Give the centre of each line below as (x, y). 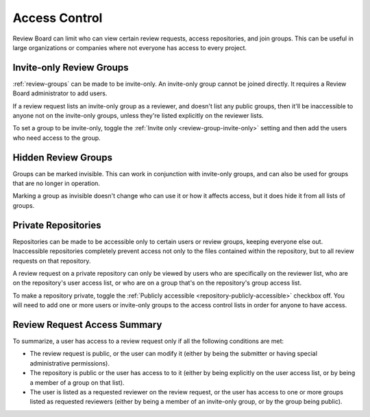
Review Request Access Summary (87, 325)
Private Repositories (57, 225)
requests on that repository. (52, 261)
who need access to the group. (57, 138)
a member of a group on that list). (77, 382)
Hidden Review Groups (63, 157)
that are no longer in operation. (57, 183)
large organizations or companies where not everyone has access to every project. (129, 47)
